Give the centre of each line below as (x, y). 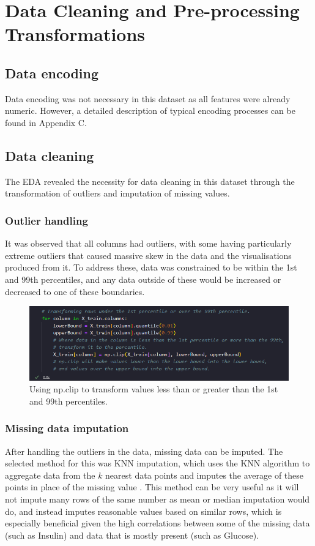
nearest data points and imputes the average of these (205, 475)
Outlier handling (46, 220)
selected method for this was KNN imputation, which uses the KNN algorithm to (157, 463)
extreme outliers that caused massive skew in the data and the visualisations (148, 255)
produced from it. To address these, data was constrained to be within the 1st (151, 267)
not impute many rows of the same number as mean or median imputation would (157, 499)
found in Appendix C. (46, 122)
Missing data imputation (67, 428)
